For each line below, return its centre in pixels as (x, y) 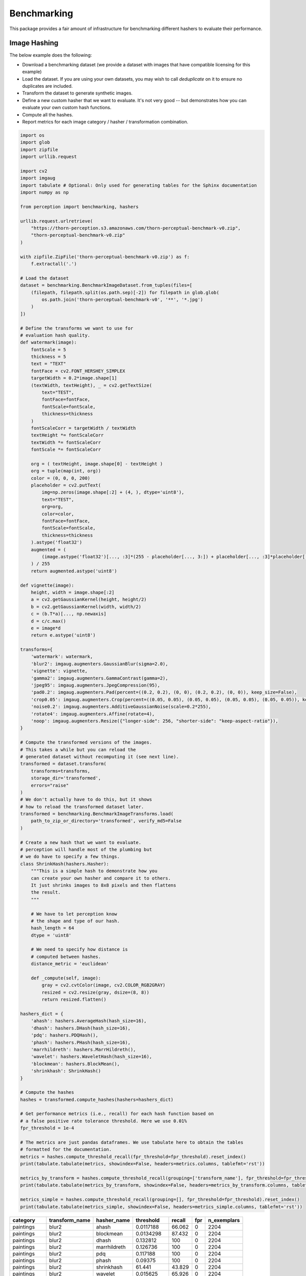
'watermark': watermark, (62, 657)
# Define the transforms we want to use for (77, 328)
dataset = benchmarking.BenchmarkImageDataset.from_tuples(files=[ (106, 285)
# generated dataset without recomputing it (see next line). (99, 756)
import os (32, 135)
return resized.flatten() (74, 1000)
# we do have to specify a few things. (70, 857)
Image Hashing (34, 43)
